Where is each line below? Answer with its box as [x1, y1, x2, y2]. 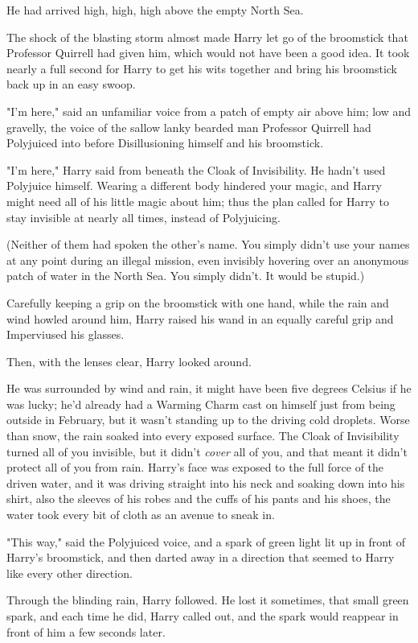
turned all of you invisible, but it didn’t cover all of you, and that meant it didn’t [6, 443, 408, 460]
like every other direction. [6, 564, 133, 581]
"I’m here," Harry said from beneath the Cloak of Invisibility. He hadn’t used [6, 161, 386, 178]
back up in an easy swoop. [6, 76, 136, 93]
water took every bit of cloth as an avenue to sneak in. [6, 506, 275, 523]
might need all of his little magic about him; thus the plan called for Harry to [6, 192, 389, 209]
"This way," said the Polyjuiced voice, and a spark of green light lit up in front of [6, 533, 405, 550]
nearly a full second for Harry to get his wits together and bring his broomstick [6, 60, 398, 76]
